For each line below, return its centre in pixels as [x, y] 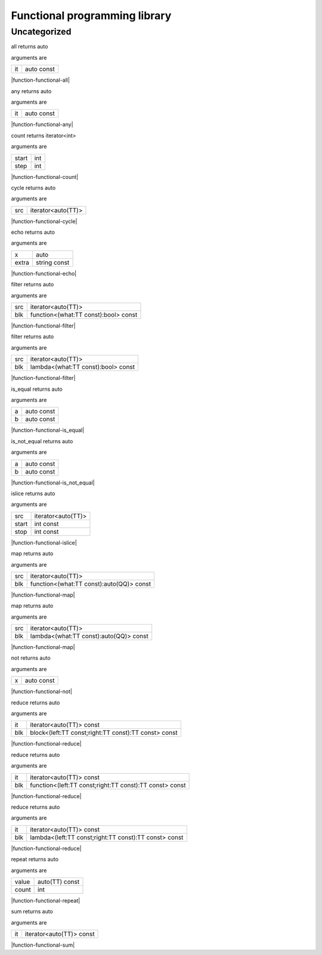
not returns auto [31, 658]
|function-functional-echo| [44, 273]
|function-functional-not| [42, 691]
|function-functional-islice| [44, 542]
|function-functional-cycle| [44, 221]
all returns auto [30, 47]
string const [53, 262]
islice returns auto [33, 493]
